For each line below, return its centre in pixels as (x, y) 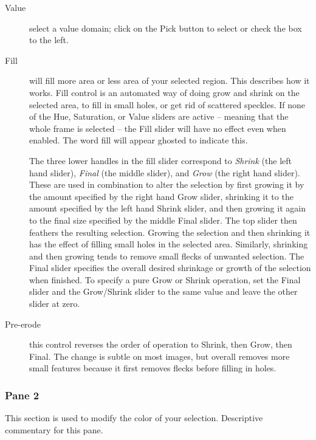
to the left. (49, 40)
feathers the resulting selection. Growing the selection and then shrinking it (170, 232)
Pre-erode (23, 324)
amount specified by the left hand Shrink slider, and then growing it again (167, 208)
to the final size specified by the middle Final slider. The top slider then (163, 220)
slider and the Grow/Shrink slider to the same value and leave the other (163, 291)
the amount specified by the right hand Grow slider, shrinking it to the (161, 196)
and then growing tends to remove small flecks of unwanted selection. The (167, 256)
